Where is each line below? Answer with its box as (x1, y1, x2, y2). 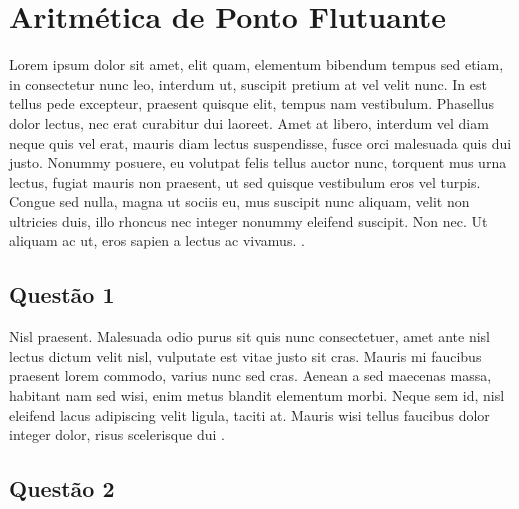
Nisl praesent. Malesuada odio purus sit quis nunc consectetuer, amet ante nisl (9, 326, 490, 347)
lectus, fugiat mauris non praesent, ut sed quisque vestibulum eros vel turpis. (9, 171, 481, 192)
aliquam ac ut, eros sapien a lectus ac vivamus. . (9, 230, 305, 251)
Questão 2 (9, 473, 115, 504)
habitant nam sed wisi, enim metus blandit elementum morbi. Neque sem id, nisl (9, 385, 505, 406)
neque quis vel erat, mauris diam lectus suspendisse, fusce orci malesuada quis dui (9, 132, 512, 153)
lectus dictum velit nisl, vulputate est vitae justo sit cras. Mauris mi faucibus (9, 345, 482, 366)
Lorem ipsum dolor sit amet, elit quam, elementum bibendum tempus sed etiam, (9, 54, 504, 75)
